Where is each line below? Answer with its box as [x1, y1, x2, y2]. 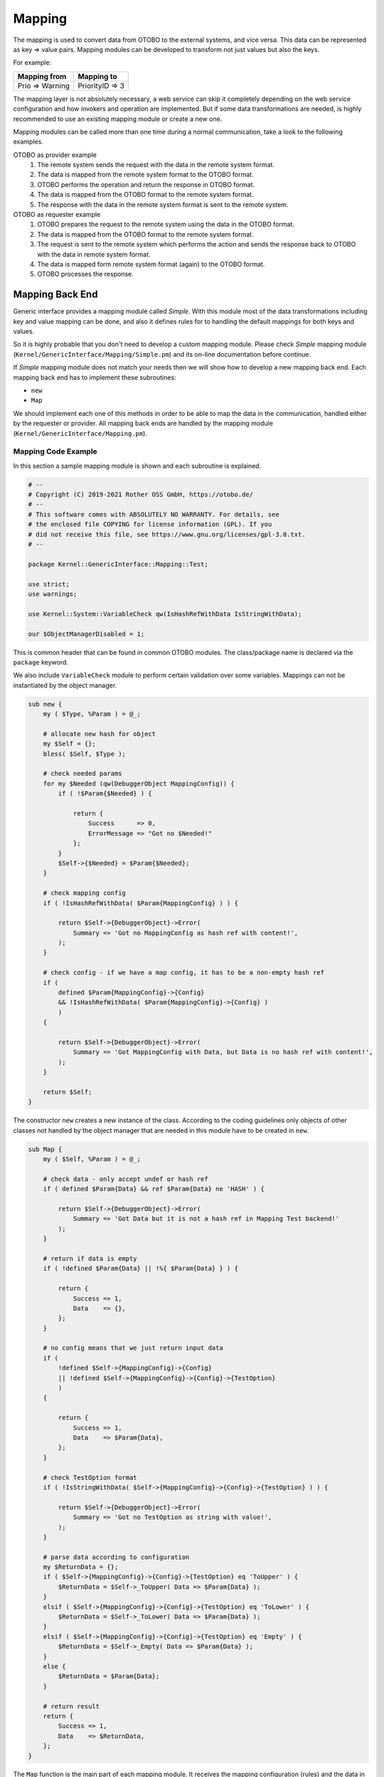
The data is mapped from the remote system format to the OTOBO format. [37, 171, 254, 179]
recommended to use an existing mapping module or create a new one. [13, 114, 223, 123]
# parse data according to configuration [43, 1553, 190, 1561]
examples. [13, 137, 44, 146]
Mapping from [17, 71, 67, 81]
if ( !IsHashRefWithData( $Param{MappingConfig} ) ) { [43, 899, 238, 907]
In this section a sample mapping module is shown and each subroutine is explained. [13, 461, 262, 470]
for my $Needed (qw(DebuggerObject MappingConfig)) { [43, 779, 235, 788]
